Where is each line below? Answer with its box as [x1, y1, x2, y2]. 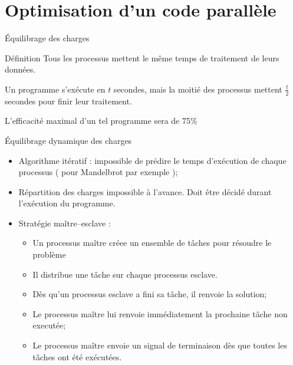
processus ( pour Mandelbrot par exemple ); [18, 166, 178, 178]
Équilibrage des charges [5, 32, 90, 44]
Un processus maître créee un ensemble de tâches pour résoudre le [32, 236, 272, 249]
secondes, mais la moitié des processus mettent [113, 83, 282, 95]
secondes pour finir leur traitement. [5, 94, 132, 107]
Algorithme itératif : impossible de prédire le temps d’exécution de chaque [18, 154, 287, 166]
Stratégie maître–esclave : [18, 216, 111, 229]
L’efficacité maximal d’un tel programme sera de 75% [5, 114, 197, 127]
